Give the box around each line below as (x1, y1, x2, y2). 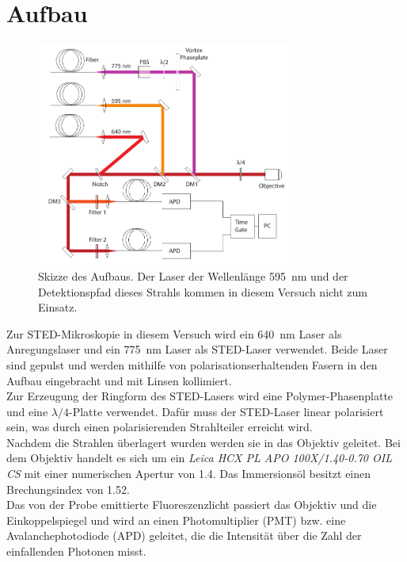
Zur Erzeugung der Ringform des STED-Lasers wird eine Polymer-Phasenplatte (6, 388, 394, 404)
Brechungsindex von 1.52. (6, 480, 130, 497)
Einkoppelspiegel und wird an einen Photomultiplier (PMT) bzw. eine (6, 511, 346, 528)
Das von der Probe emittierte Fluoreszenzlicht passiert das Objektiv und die (6, 496, 377, 513)
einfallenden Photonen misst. (6, 543, 146, 560)
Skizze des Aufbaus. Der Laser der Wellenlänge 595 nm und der (38, 267, 348, 284)
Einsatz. (38, 299, 78, 315)
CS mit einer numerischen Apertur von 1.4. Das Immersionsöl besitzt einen (6, 465, 371, 482)
